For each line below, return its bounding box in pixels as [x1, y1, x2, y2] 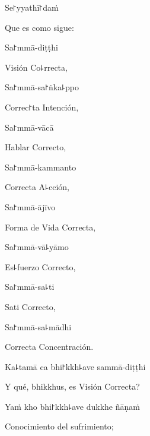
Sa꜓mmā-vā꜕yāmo [5, 241, 69, 253]
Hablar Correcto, [5, 141, 66, 153]
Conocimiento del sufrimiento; [5, 420, 114, 432]
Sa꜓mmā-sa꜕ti [5, 280, 55, 293]
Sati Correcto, [5, 300, 56, 312]
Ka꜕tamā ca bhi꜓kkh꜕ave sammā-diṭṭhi [5, 360, 146, 372]
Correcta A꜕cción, [5, 181, 69, 193]
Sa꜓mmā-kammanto [5, 160, 76, 173]
